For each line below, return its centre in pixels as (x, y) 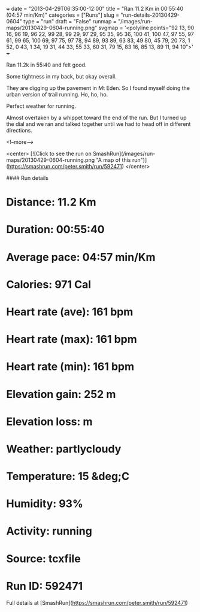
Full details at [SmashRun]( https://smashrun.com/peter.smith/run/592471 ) (97, 602)
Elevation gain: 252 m (61, 394)
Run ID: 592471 (45, 586)
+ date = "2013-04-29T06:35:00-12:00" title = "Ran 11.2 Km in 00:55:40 (95, 9)
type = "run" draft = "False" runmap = (70, 21)
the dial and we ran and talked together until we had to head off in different (99, 124)
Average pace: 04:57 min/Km (81, 257)
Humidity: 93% (45, 504)
